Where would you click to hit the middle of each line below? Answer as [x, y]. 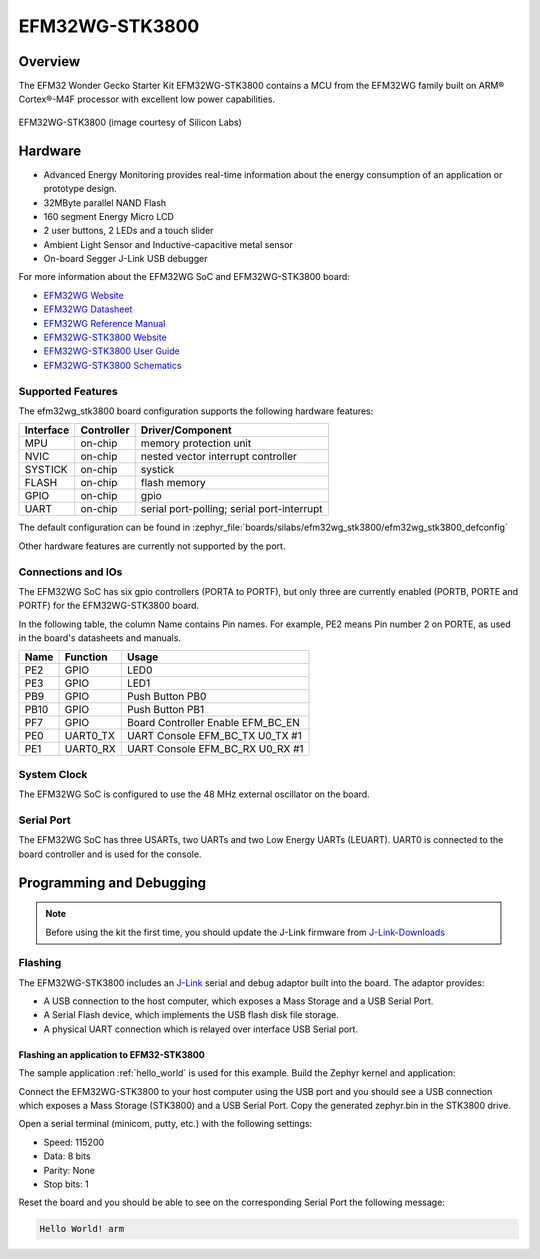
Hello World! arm [82, 1229]
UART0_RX [90, 749]
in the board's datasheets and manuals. [100, 638]
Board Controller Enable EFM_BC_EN [213, 723]
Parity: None [69, 1170]
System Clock [53, 774]
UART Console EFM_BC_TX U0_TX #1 [214, 736]
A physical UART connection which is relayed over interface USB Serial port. [201, 1029]
